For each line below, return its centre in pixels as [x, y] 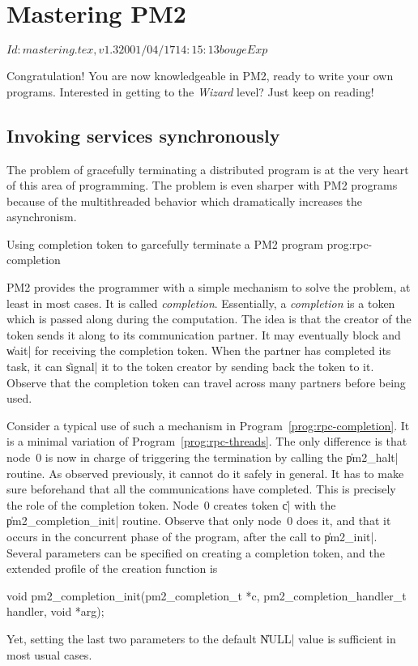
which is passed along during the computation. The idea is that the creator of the [209, 319]
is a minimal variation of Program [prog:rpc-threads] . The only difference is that [207, 441]
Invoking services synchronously [143, 135]
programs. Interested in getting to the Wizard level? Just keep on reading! [190, 91]
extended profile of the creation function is [112, 568]
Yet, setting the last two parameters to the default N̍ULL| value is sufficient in [201, 638]
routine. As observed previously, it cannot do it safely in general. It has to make [205, 473]
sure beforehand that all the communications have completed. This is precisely [201, 489]
